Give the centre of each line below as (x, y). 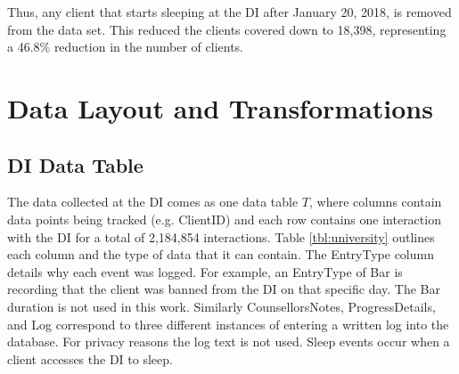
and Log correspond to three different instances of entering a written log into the (228, 324)
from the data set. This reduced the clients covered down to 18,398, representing (227, 29)
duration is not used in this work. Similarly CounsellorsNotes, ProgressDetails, (221, 306)
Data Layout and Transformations (220, 107)
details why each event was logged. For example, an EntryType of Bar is (205, 271)
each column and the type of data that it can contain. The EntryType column (221, 254)
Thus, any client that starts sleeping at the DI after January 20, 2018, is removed (229, 12)
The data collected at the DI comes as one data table (153, 202)
